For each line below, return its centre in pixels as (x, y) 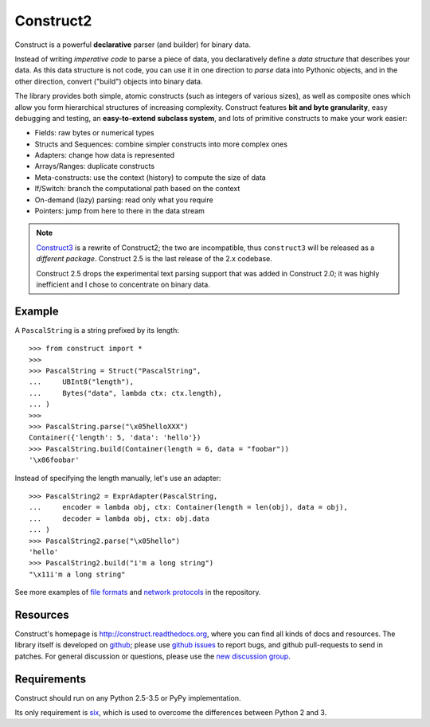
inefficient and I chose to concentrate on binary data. (123, 284)
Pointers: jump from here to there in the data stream (119, 211)
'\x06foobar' (54, 460)
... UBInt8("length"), (82, 382)
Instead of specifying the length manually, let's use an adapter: (118, 478)
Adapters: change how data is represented (105, 155)
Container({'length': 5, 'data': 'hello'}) (115, 438)
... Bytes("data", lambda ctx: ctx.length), (125, 393)
